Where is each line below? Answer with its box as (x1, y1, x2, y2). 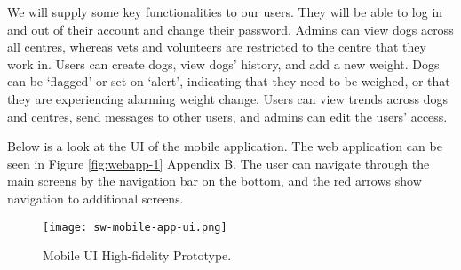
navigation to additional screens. (7, 188, 184, 207)
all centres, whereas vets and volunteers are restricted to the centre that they (7, 37, 426, 56)
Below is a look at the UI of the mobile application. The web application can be (7, 137, 442, 155)
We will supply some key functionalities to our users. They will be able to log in (7, 3, 443, 20)
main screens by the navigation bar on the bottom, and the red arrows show (7, 171, 422, 190)
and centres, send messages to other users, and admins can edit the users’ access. (7, 107, 448, 125)
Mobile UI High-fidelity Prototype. (43, 246, 232, 265)
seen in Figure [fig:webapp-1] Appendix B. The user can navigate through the (7, 154, 430, 172)
